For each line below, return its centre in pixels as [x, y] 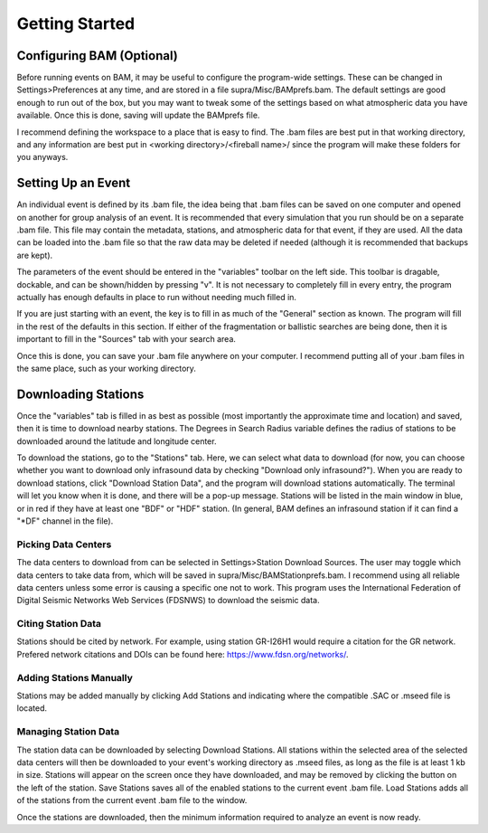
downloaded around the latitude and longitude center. [117, 441]
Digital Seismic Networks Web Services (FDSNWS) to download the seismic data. [168, 601]
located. [32, 708]
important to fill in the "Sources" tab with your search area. [127, 339]
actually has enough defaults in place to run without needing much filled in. [157, 298]
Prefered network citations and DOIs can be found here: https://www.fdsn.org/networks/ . [183, 654]
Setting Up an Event [74, 183]
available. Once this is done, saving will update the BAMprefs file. [138, 115]
